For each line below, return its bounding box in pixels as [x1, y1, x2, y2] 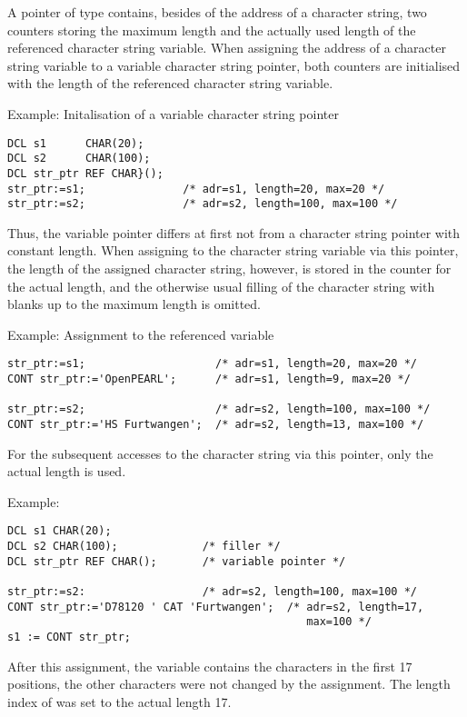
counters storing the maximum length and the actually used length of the [7, 20, 416, 39]
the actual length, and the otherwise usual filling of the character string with [7, 276, 435, 295]
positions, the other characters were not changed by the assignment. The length [7, 674, 451, 693]
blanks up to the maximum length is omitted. [7, 294, 261, 314]
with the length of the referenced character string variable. [7, 74, 333, 93]
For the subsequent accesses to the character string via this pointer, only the [7, 443, 433, 463]
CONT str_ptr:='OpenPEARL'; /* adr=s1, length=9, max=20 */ [7, 373, 411, 386]
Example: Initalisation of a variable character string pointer [7, 104, 339, 123]
